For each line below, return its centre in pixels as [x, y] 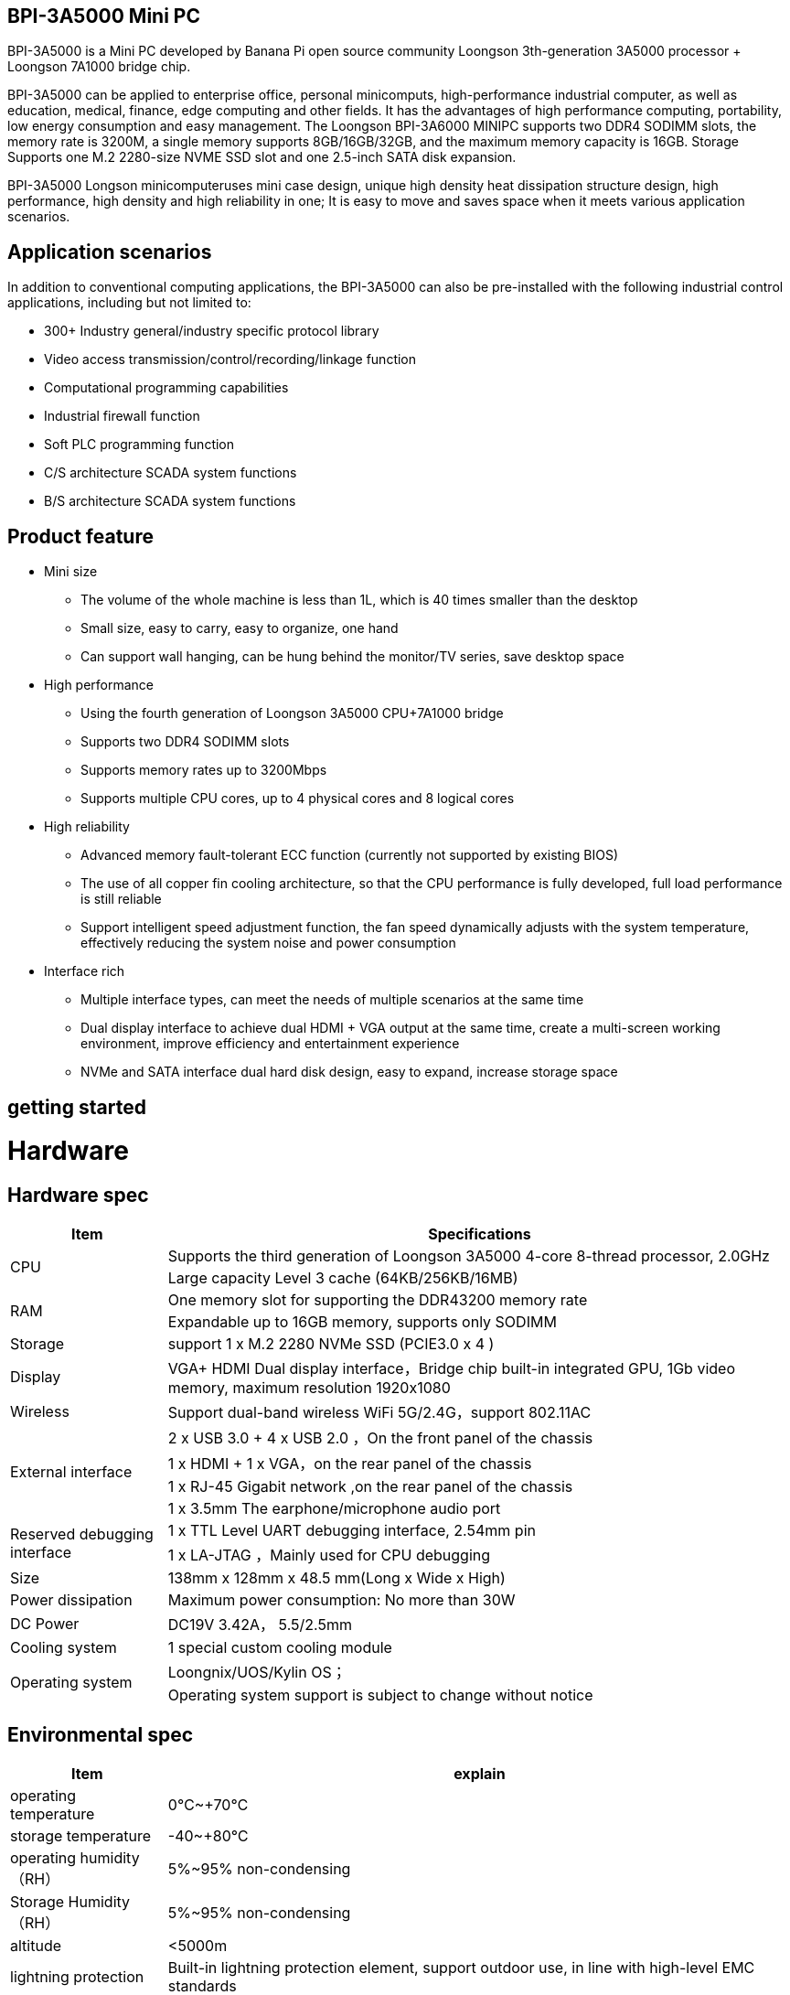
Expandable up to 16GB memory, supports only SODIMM [362, 1322]
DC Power [45, 1624]
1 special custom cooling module [280, 1648]
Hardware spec [78, 1196]
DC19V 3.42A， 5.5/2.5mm [260, 1625]
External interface [71, 1472]
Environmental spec [101, 1734]
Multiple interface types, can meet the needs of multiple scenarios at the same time [332, 1000]
